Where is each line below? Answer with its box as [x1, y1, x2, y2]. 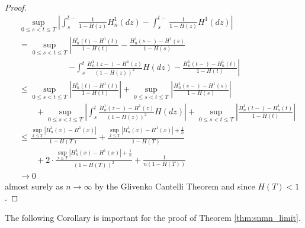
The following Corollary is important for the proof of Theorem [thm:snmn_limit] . [5, 211, 301, 223]
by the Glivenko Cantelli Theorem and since [95, 179, 255, 192]
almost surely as [5, 179, 63, 192]
